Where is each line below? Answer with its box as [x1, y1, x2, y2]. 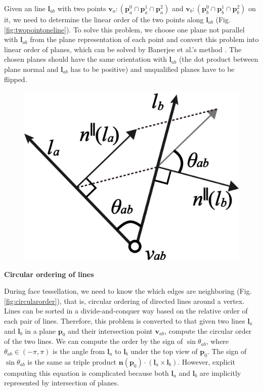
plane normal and [4, 63, 59, 74]
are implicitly [199, 367, 241, 378]
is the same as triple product [27, 356, 117, 367]
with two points [57, 3, 106, 13]
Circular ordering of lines [4, 268, 94, 279]
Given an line [4, 3, 46, 13]
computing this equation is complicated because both [4, 367, 169, 378]
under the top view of [130, 346, 198, 357]
